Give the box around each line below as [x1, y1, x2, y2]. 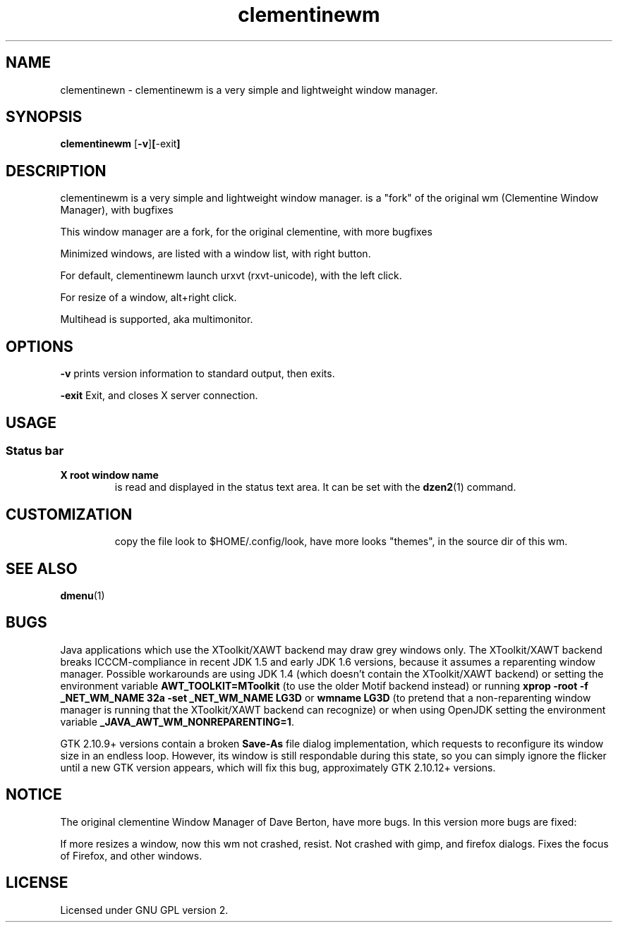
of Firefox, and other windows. [60, 849, 202, 862]
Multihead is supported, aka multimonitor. [60, 313, 253, 326]
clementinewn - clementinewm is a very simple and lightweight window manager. [60, 83, 438, 96]
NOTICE [6, 786, 62, 804]
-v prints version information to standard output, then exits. [60, 367, 335, 380]
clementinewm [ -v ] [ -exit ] [60, 138, 181, 150]
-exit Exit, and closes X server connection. [60, 389, 258, 402]
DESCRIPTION [6, 161, 107, 180]
